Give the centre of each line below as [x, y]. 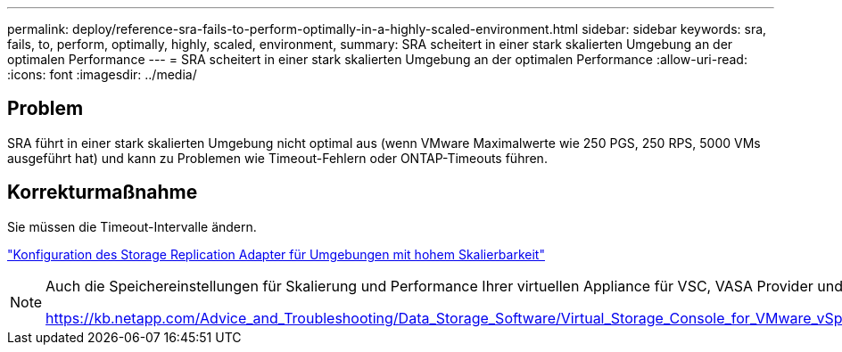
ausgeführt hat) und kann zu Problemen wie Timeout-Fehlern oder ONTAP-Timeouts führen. [277, 158]
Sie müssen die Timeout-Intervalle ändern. [132, 226]
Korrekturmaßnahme [103, 192]
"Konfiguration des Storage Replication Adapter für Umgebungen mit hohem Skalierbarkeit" [276, 254]
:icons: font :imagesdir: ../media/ [102, 74]
